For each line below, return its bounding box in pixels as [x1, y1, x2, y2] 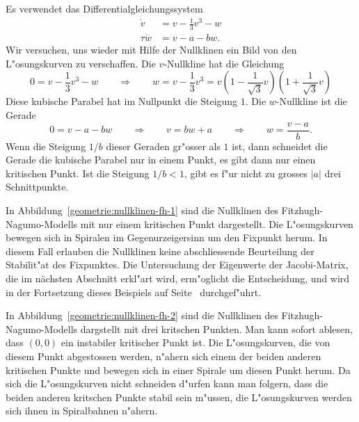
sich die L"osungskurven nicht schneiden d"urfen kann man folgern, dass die [6, 376, 328, 391]
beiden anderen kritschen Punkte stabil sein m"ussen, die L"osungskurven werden [6, 389, 352, 404]
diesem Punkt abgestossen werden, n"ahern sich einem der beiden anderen [6, 348, 321, 363]
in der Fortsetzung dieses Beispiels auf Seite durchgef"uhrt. [6, 284, 262, 299]
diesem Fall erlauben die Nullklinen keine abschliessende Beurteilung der [6, 243, 314, 258]
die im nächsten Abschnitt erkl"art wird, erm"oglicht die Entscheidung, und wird [6, 271, 350, 285]
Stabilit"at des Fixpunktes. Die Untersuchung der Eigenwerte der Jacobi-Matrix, [6, 257, 349, 272]
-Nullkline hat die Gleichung [163, 56, 285, 70]
